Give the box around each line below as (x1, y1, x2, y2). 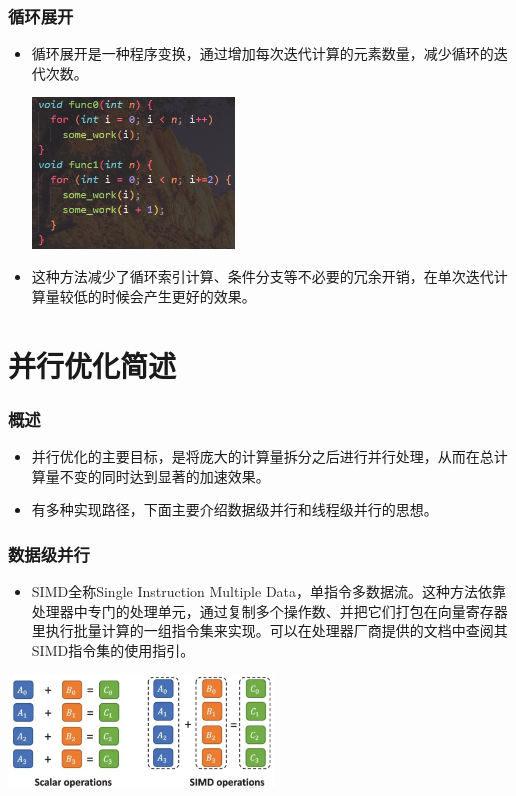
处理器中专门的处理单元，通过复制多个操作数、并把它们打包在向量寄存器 (31, 600, 508, 621)
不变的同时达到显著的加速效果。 (59, 465, 270, 486)
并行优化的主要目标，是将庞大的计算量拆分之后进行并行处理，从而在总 (31, 445, 494, 466)
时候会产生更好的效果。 (101, 285, 256, 306)
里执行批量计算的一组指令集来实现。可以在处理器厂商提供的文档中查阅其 (31, 620, 508, 641)
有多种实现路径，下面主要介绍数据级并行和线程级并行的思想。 (31, 499, 438, 520)
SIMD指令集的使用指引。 (31, 639, 195, 660)
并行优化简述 (8, 344, 177, 385)
